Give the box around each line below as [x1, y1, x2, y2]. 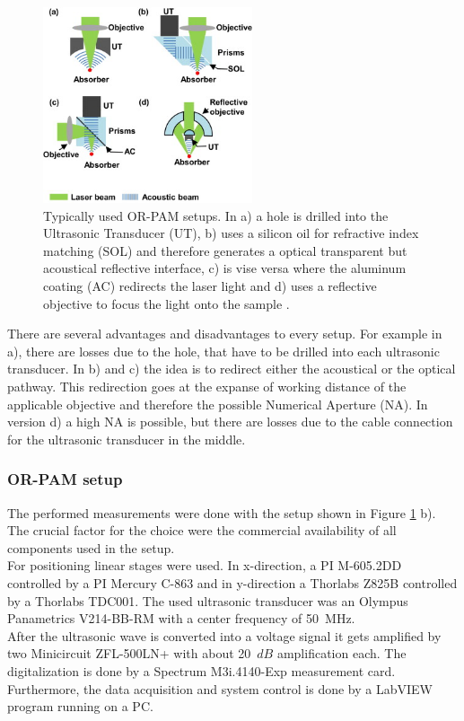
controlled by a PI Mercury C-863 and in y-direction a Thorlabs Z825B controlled [7, 573, 458, 592]
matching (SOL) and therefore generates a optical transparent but [43, 241, 407, 259]
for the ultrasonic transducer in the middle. [7, 429, 246, 448]
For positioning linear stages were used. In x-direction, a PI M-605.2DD [7, 556, 402, 575]
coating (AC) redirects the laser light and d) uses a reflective [43, 277, 377, 295]
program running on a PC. [7, 697, 153, 716]
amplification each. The [276, 644, 407, 663]
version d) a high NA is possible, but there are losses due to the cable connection [7, 412, 453, 431]
